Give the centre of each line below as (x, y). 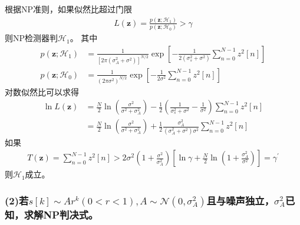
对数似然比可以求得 (42, 91)
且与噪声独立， (240, 200)
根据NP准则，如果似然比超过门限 (69, 9)
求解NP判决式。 (61, 214)
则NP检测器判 (32, 38)
